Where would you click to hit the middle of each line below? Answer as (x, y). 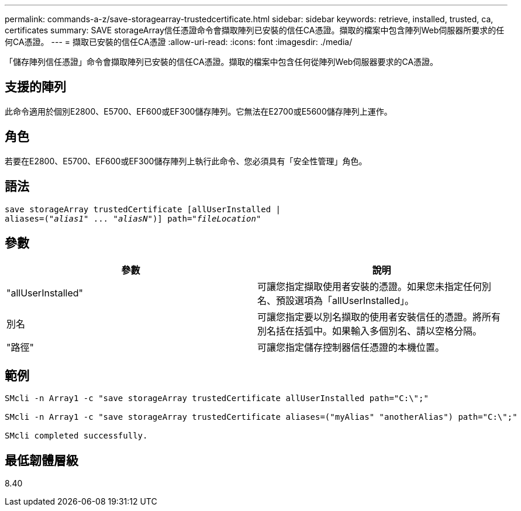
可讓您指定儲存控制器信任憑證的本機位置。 (351, 348)
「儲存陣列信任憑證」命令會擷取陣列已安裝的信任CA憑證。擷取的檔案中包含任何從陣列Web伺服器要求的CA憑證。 (222, 62)
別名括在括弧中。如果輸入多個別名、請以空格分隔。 (370, 331)
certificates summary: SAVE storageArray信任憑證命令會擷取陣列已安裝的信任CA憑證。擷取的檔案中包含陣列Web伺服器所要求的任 (255, 30)
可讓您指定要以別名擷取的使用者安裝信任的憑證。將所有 (379, 317)
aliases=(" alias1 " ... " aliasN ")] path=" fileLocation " (133, 218)
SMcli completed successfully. (76, 436)
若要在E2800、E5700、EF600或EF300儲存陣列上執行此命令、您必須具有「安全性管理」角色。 (186, 161)
